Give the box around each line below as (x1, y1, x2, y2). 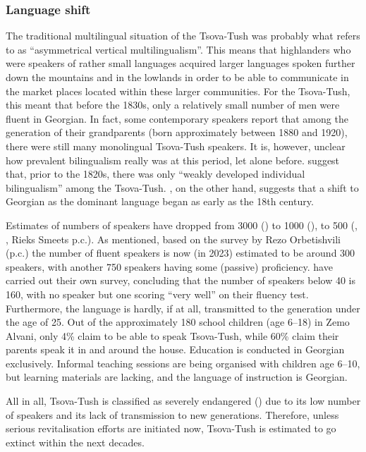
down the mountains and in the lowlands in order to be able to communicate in (6, 70, 349, 84)
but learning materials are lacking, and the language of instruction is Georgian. (6, 369, 348, 384)
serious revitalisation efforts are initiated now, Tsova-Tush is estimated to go (6, 421, 336, 436)
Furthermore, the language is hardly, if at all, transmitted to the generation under (6, 300, 360, 315)
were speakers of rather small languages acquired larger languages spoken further (6, 56, 355, 71)
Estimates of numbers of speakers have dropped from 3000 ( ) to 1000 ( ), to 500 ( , (6, 217, 358, 232)
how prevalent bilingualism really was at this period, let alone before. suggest (6, 152, 340, 167)
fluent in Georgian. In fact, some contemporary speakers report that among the (6, 111, 348, 126)
